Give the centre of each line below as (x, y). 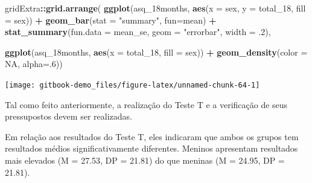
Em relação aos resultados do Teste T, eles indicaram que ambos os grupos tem (152, 136)
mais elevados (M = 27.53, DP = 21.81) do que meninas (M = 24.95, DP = (145, 160)
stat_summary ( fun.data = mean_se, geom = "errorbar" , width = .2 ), (138, 32)
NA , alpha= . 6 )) (34, 64)
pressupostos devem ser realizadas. (68, 116)
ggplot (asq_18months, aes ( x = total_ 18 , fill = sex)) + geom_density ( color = (156, 52)
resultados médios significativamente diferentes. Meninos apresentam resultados (151, 148)
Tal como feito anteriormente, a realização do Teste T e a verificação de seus (146, 104)
